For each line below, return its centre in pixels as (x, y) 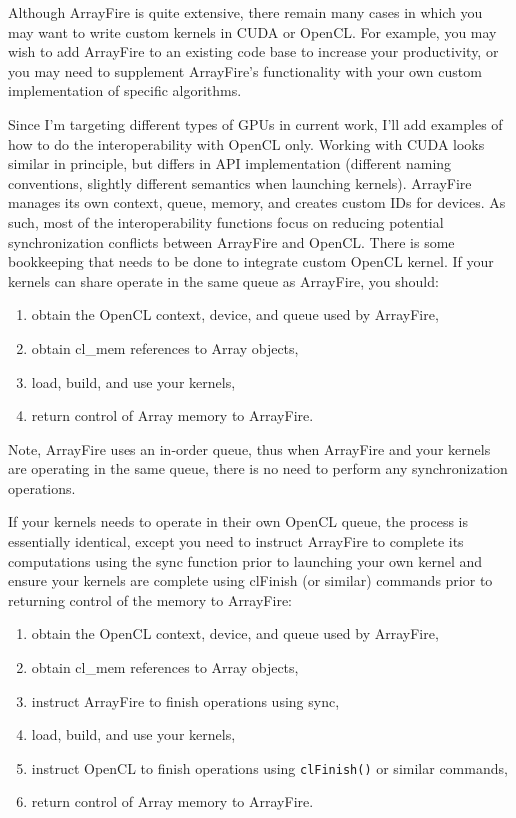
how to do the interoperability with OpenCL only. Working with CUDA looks (246, 143)
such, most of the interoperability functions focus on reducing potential (226, 221)
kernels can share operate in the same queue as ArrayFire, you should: (223, 280)
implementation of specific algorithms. (125, 90)
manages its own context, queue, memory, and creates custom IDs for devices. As (257, 202)
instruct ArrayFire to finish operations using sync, (185, 700)
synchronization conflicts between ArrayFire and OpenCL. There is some (231, 241)
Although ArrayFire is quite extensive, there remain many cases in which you (245, 12)
